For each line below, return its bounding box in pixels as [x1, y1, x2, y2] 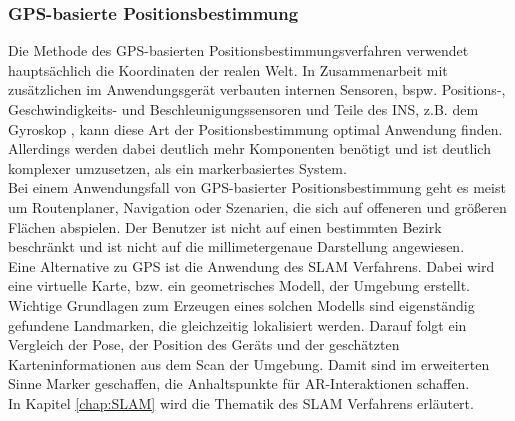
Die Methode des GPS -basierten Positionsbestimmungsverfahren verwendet [8, 40, 469, 61]
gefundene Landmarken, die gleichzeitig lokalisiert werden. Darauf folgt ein [8, 314, 467, 335]
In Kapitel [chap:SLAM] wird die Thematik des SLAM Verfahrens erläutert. [8, 392, 474, 413]
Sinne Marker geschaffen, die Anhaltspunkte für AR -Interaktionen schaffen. [8, 373, 470, 394]
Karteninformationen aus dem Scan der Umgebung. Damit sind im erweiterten [8, 353, 490, 374]
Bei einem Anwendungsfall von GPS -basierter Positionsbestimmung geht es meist [8, 177, 506, 198]
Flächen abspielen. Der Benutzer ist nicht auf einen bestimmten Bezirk [8, 216, 442, 237]
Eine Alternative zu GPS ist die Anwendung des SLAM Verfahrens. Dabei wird [8, 255, 495, 276]
